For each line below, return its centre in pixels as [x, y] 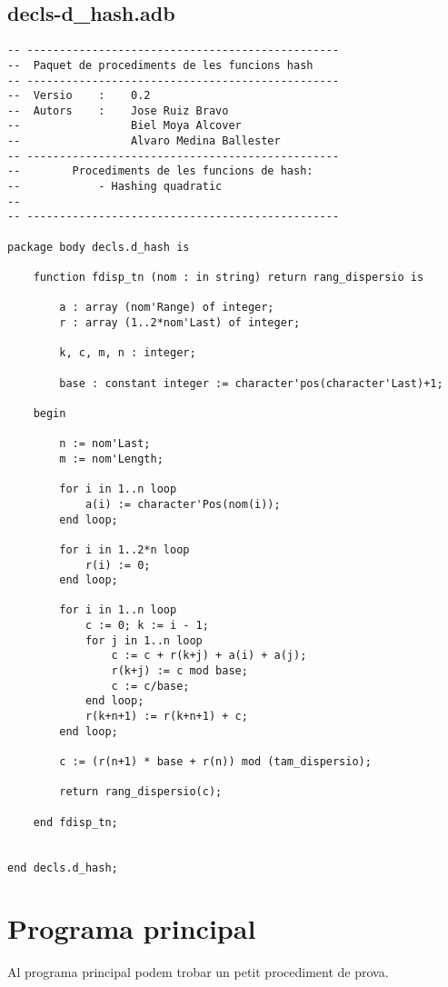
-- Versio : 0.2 [79, 96]
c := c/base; [150, 686]
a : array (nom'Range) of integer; [167, 308]
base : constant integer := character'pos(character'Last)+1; [251, 383]
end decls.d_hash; [63, 867]
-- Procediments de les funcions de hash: [160, 171]
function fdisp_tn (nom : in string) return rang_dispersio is [229, 278]
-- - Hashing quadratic [115, 187]
